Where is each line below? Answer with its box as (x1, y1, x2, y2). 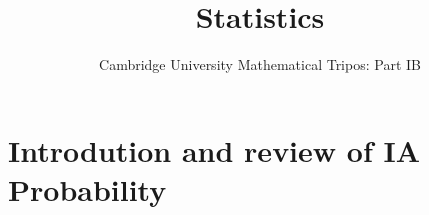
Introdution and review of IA (8, 129, 420, 170)
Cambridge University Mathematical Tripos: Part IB (99, 54, 421, 75)
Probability (8, 168, 167, 209)
